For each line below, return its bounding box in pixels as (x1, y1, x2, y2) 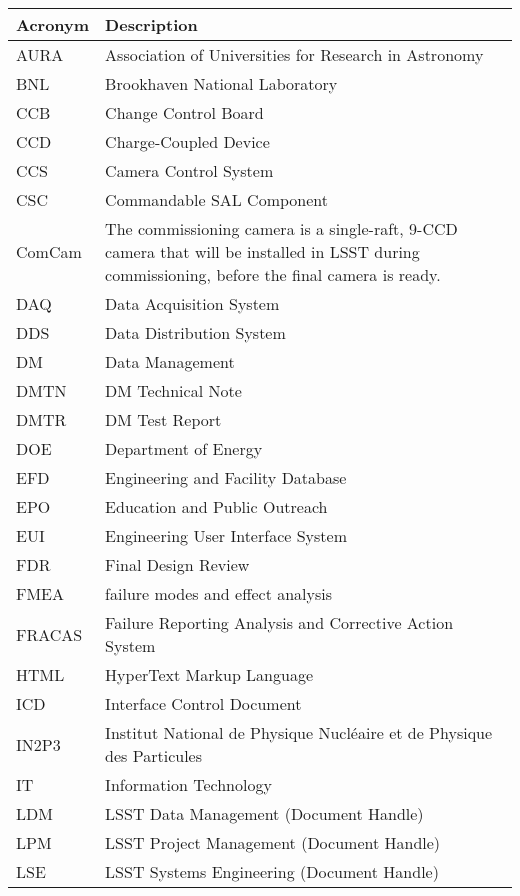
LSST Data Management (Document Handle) (105, 802, 424, 825)
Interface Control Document (105, 692, 302, 715)
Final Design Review (105, 553, 250, 576)
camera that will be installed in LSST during (105, 240, 420, 263)
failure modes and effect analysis (105, 582, 333, 605)
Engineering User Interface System (105, 524, 347, 547)
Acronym (16, 13, 90, 36)
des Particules (105, 744, 202, 767)
